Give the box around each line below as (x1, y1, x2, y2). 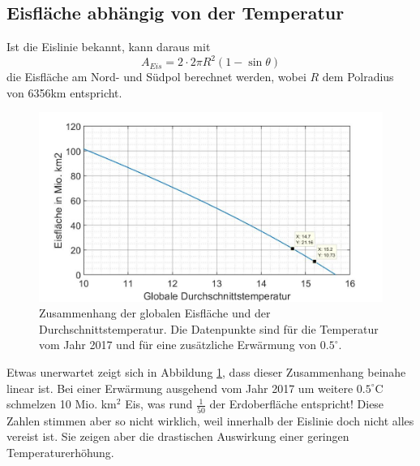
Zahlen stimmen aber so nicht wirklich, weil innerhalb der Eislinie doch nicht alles (6, 412, 414, 429)
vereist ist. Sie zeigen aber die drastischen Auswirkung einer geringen (6, 428, 349, 445)
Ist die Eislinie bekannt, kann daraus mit (6, 38, 211, 55)
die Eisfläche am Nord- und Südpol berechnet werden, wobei (6, 68, 306, 85)
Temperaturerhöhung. (6, 443, 114, 460)
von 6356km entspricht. (6, 84, 122, 101)
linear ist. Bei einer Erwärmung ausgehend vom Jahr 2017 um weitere (6, 379, 354, 396)
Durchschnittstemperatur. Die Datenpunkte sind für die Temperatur (39, 320, 379, 337)
